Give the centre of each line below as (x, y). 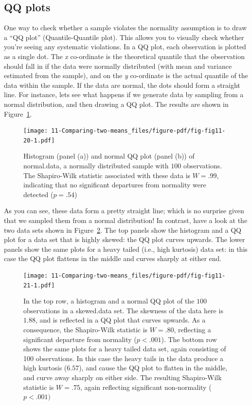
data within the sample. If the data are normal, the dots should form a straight (122, 85)
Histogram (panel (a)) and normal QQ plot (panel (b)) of (109, 156)
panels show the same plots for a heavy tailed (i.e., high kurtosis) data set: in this (126, 249)
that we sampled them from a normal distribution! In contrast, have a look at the (126, 220)
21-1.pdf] (39, 285)
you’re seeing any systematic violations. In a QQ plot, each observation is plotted (125, 47)
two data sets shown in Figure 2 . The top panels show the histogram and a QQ (123, 230)
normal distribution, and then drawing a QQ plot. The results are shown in (116, 104)
